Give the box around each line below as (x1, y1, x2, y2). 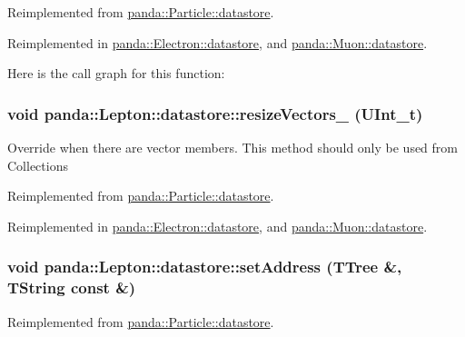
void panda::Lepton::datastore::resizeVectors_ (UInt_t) (7, 102, 423, 124)
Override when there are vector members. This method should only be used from (7, 138, 459, 156)
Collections (7, 155, 68, 174)
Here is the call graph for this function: (7, 64, 225, 83)
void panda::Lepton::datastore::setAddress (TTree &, (7, 255, 402, 278)
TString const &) (7, 276, 136, 299)
